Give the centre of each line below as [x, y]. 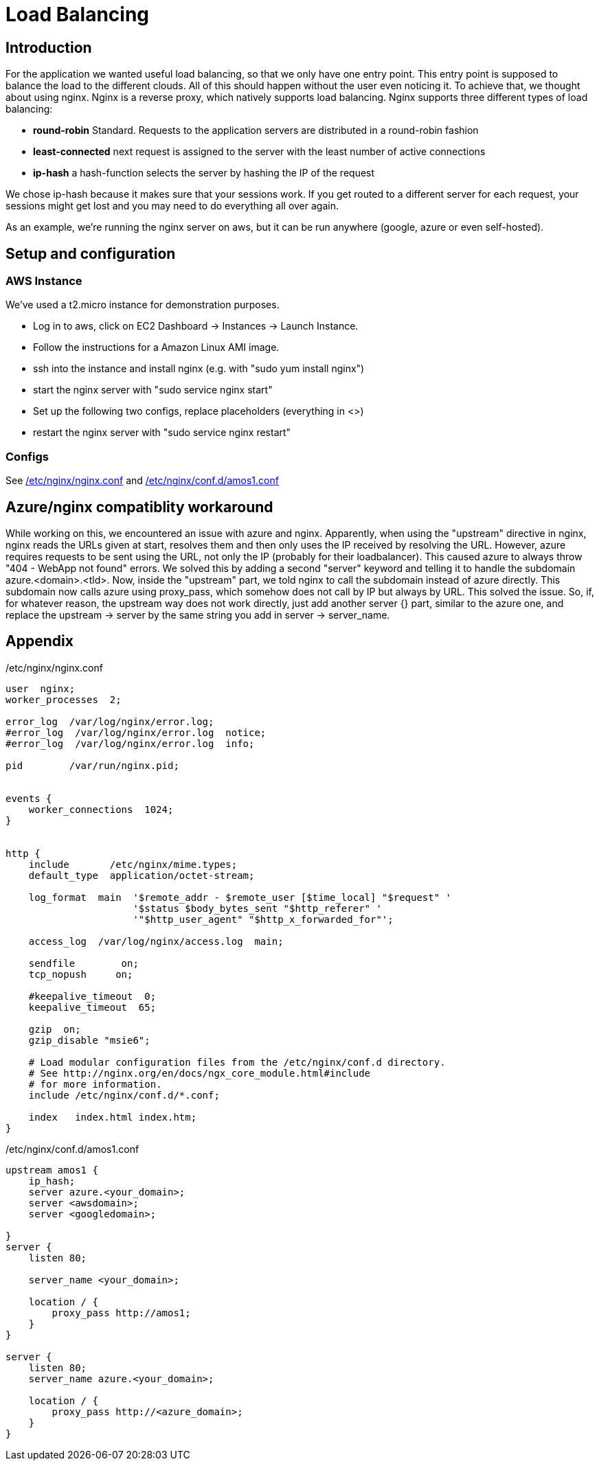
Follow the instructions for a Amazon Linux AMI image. [156, 347]
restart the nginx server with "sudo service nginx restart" [162, 433]
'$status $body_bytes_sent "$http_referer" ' [257, 908]
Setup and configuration [91, 253]
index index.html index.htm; [113, 1117]
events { [29, 798]
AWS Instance [44, 281]
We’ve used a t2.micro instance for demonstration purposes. [143, 305]
